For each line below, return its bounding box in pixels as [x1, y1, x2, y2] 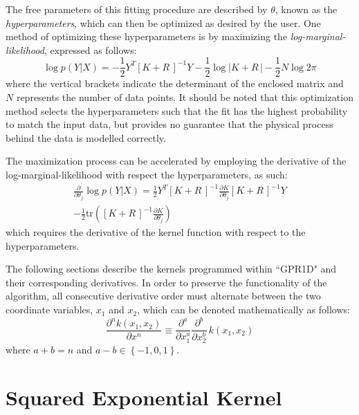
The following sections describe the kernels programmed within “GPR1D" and [6, 261, 337, 276]
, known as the [275, 2, 338, 16]
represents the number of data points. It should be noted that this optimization [16, 90, 353, 104]
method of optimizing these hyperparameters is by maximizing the [6, 29, 288, 44]
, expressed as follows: [44, 42, 137, 57]
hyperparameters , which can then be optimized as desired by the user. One [6, 15, 321, 30]
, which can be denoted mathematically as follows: [137, 302, 350, 317]
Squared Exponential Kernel [6, 383, 282, 412]
